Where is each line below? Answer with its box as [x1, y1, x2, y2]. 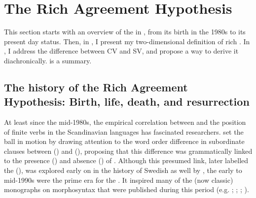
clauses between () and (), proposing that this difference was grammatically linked [4, 145, 253, 156]
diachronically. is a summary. [4, 55, 92, 65]
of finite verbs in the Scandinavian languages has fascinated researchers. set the [4, 126, 244, 137]
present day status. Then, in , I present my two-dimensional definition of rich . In [4, 36, 250, 46]
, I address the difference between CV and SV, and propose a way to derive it [4, 46, 239, 56]
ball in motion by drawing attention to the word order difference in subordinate [4, 136, 245, 146]
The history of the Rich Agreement [4, 79, 188, 94]
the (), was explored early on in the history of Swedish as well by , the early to [4, 165, 242, 175]
